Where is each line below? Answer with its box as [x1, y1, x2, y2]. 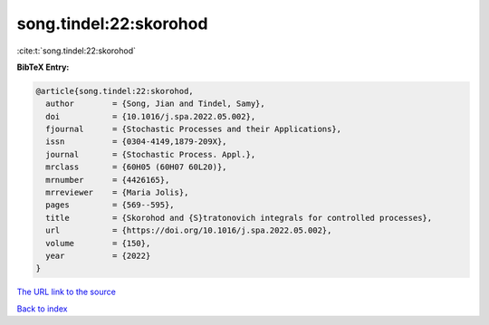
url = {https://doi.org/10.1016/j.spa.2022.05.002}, [45, 225, 332, 235]
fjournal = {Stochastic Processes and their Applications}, [45, 124, 342, 135]
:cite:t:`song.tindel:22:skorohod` [16, 45, 136, 56]
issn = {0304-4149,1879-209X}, [45, 137, 227, 147]
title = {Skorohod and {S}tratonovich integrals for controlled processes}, [45, 213, 433, 223]
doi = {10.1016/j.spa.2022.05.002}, [45, 111, 256, 121]
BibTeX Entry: [16, 62, 70, 72]
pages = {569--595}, [45, 200, 176, 210]
